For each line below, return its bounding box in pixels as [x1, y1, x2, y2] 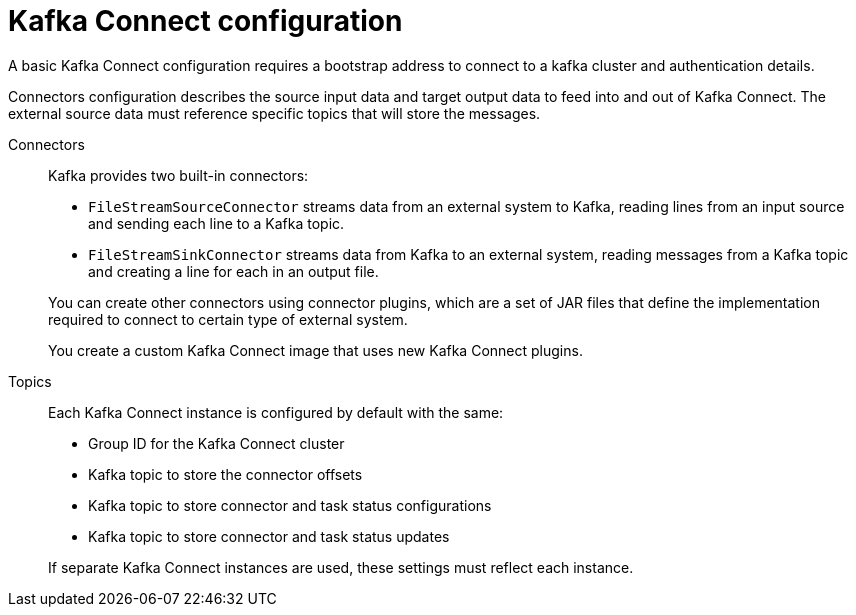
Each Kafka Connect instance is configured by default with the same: [48, 403, 504, 421]
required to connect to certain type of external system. [48, 310, 408, 328]
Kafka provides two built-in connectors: [48, 166, 309, 184]
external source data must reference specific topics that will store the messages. [8, 104, 541, 122]
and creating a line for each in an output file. [88, 262, 379, 280]
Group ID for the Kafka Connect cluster [88, 434, 345, 452]
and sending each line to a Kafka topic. [88, 214, 345, 232]
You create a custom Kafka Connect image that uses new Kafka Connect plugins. [48, 341, 583, 359]
